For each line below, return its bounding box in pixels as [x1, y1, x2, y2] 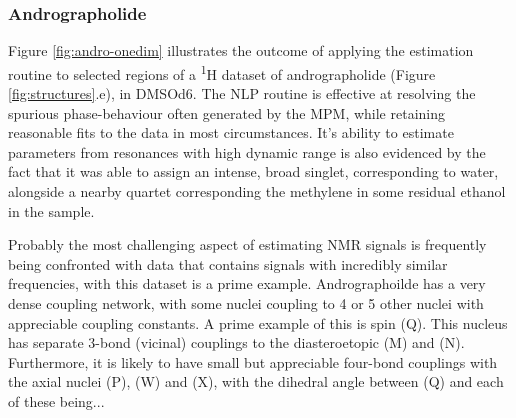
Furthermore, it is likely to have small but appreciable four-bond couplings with [8, 351, 498, 372]
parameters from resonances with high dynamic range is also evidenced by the [8, 141, 486, 162]
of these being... [8, 390, 105, 411]
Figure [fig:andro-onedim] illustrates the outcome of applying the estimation [8, 40, 474, 61]
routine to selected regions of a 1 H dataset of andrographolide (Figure [8, 60, 436, 84]
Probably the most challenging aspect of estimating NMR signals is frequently [8, 234, 487, 255]
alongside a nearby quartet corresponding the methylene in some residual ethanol [8, 181, 506, 202]
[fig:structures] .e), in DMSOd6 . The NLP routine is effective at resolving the [8, 83, 476, 104]
